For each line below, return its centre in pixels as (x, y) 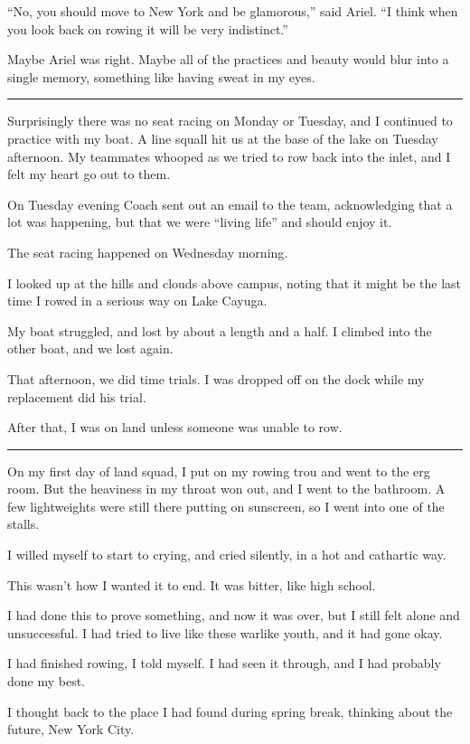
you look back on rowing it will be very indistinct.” (148, 28)
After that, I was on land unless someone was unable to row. (175, 427)
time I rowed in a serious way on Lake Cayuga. (137, 301)
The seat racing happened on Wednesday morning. (148, 252)
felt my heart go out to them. (89, 174)
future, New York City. (71, 729)
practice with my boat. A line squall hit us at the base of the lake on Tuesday (223, 138)
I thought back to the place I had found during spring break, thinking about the (230, 711)
